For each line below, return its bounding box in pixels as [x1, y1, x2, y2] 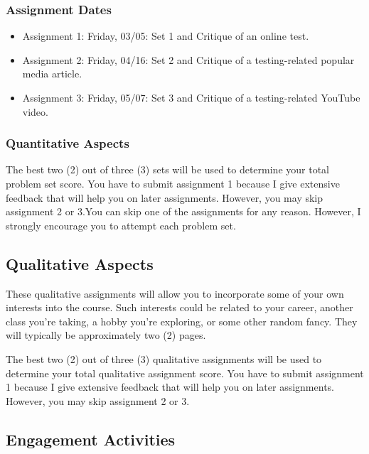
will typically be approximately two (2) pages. [6, 328, 206, 342]
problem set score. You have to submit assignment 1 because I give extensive [6, 176, 340, 190]
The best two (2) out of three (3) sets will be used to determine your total [6, 162, 329, 177]
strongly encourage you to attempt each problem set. [6, 217, 236, 232]
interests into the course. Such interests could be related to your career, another [6, 300, 353, 315]
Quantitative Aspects [6, 134, 129, 152]
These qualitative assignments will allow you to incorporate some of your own [6, 286, 344, 301]
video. [22, 104, 48, 119]
